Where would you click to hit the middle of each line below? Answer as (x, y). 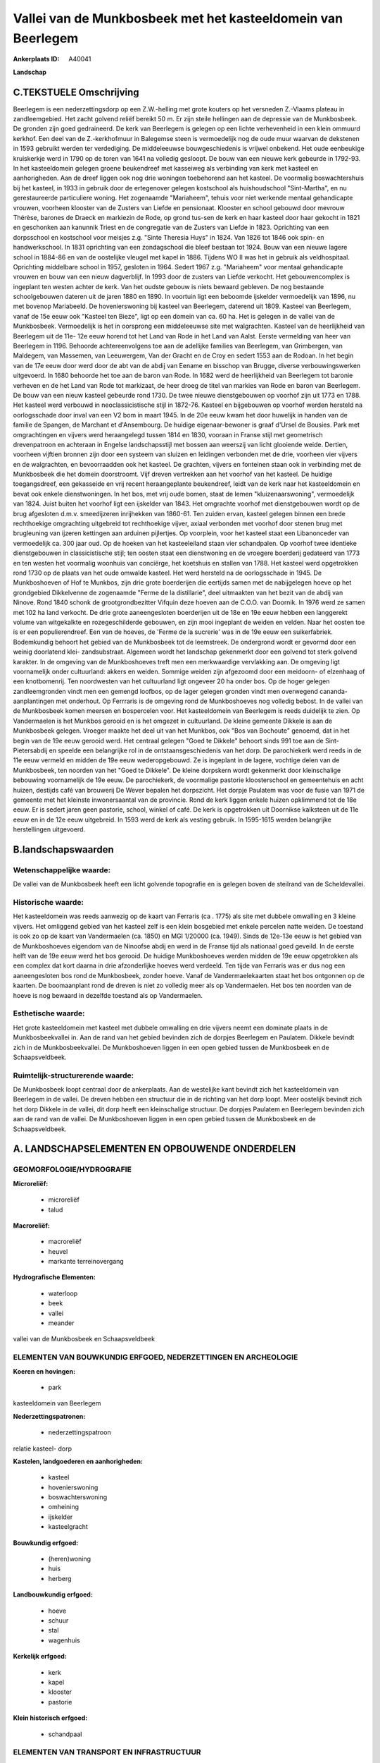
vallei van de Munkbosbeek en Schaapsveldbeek (84, 1339)
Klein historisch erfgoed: (50, 1718)
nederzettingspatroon (80, 1432)
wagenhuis (64, 1640)
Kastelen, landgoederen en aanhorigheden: (78, 1461)
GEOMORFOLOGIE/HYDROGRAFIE (72, 1169)
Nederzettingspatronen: (49, 1416)
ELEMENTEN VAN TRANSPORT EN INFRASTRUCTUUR (107, 1752)
